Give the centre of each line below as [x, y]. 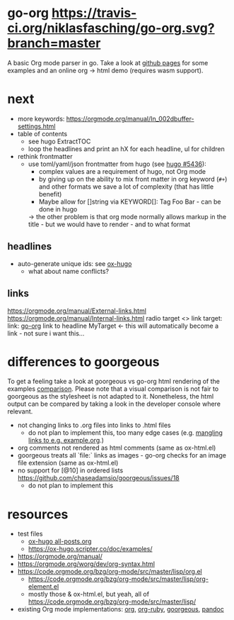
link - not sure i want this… [46, 333]
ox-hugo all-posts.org [60, 541]
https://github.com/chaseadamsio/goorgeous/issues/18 [99, 478]
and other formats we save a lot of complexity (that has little [126, 187]
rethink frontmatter [45, 156]
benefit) [50, 194]
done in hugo [58, 209]
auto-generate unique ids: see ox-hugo [75, 263]
